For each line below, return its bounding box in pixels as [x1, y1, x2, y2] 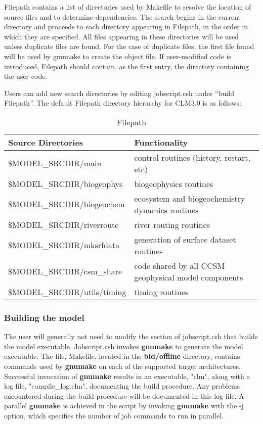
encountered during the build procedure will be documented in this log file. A [4, 390, 244, 401]
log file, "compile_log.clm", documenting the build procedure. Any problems [4, 381, 240, 391]
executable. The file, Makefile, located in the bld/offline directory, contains [4, 351, 240, 361]
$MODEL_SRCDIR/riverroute [8, 218, 119, 230]
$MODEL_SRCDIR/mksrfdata [8, 239, 120, 251]
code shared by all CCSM [134, 259, 225, 271]
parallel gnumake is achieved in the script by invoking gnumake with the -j [4, 400, 244, 411]
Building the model [4, 311, 84, 323]
